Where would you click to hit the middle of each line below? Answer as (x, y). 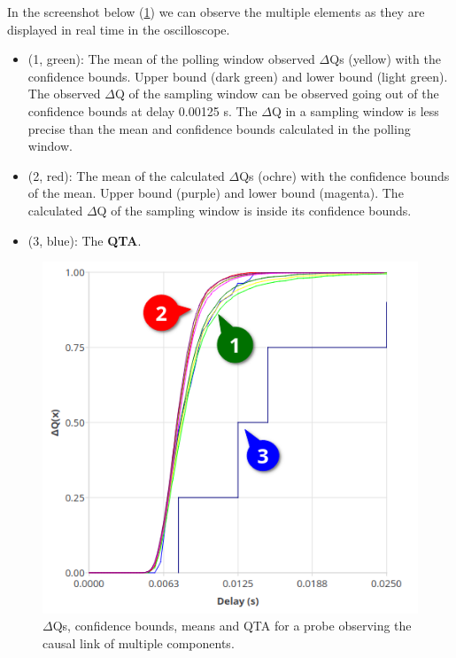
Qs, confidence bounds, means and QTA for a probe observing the (232, 626)
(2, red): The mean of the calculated (126, 175)
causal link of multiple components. (139, 642)
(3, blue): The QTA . (85, 240)
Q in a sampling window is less (355, 110)
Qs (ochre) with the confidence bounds (344, 175)
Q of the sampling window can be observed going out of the (277, 94)
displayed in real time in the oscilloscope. (119, 29)
